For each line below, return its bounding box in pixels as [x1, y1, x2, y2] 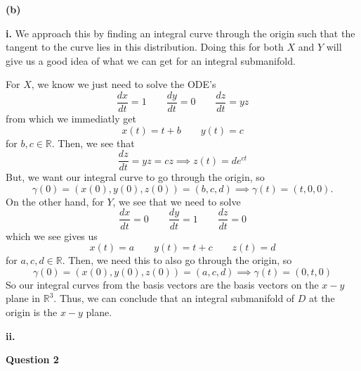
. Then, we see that [51, 135, 135, 150]
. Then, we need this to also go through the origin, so [62, 253, 292, 268]
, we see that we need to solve [112, 194, 241, 208]
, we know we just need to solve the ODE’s [31, 77, 216, 92]
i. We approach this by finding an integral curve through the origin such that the [6, 25, 355, 40]
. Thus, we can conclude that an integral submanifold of [53, 291, 295, 306]
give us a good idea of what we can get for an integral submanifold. [6, 53, 296, 68]
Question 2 [6, 352, 59, 367]
